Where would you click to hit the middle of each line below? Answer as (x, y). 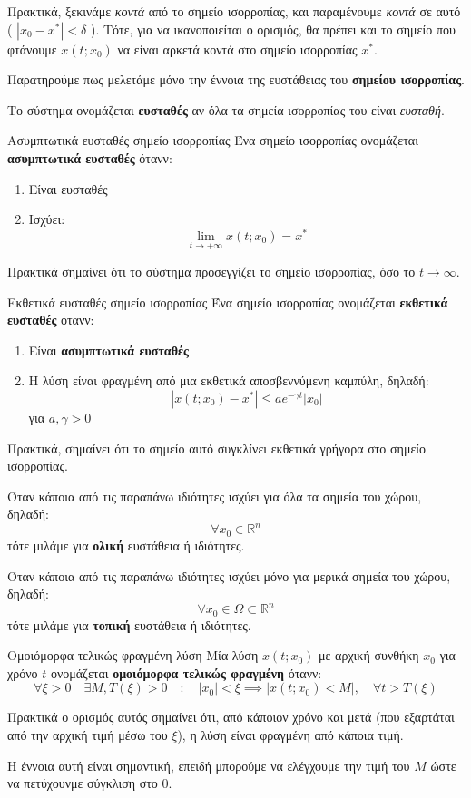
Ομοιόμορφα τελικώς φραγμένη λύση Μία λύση (133, 655)
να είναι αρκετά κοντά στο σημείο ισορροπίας (237, 49)
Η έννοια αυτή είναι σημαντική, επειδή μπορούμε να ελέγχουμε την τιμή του (209, 765)
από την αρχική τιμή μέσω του (88, 735)
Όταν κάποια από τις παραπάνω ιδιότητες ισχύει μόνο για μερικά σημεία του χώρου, (229, 575)
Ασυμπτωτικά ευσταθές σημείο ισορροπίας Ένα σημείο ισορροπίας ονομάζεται (213, 140)
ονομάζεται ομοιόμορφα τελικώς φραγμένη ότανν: (186, 672)
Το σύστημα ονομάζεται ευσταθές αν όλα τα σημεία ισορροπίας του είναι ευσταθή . (226, 109)
